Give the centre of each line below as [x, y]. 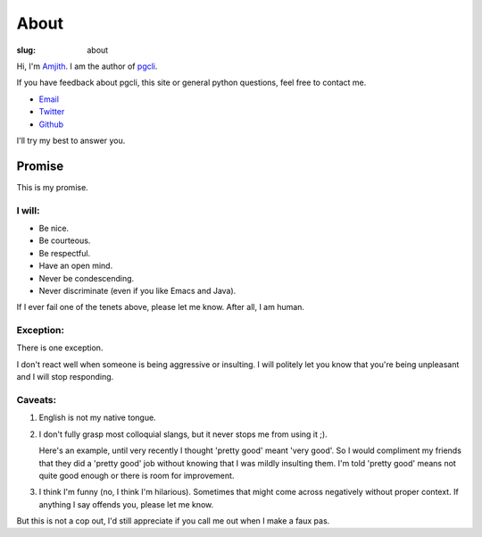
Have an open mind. [76, 266]
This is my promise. [52, 187]
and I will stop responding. [65, 377]
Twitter [52, 112]
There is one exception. [60, 348]
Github [51, 124]
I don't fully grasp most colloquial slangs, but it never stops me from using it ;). [183, 434]
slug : [26, 50]
